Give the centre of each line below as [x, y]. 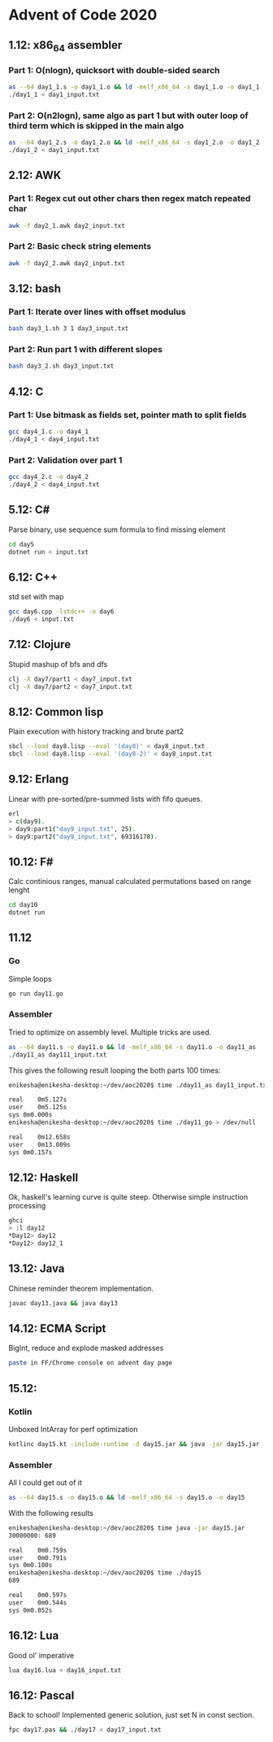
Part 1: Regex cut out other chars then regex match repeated [130, 198]
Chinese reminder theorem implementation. [81, 1288]
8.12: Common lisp [56, 712]
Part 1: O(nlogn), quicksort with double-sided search [115, 70]
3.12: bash [35, 288]
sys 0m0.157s [30, 1152]
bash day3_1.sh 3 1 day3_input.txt [69, 329]
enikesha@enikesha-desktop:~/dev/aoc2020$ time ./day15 [105, 1573]
